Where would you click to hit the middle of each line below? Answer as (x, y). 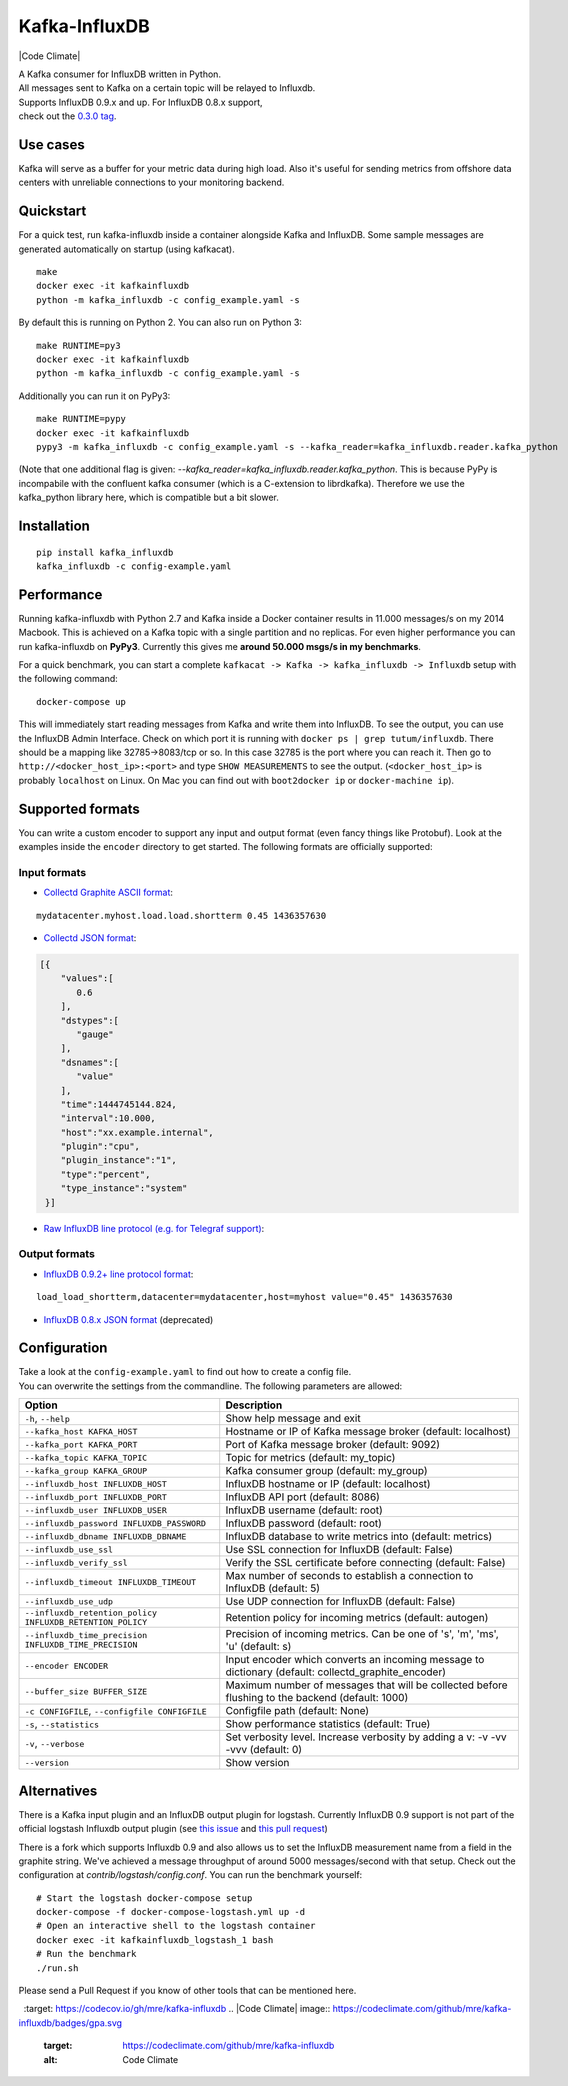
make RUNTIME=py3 (78, 345)
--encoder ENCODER (66, 1665)
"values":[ (87, 978)
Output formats (56, 1254)
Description (254, 1405)
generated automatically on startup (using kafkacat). (126, 249)
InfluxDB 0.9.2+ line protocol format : (118, 1274)
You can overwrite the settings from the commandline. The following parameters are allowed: (210, 1386)
